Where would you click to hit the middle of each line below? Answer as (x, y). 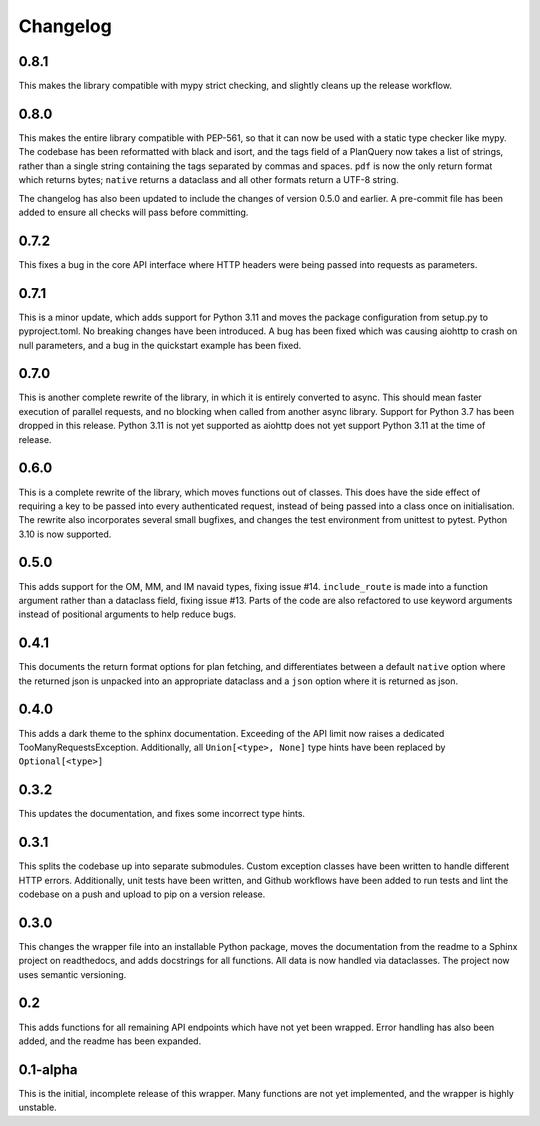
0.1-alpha (48, 1069)
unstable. (37, 1107)
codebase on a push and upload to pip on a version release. (142, 894)
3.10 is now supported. (65, 534)
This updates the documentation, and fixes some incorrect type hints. (161, 814)
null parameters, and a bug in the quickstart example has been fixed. (160, 345)
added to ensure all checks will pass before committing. (133, 212)
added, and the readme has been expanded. (110, 1041)
